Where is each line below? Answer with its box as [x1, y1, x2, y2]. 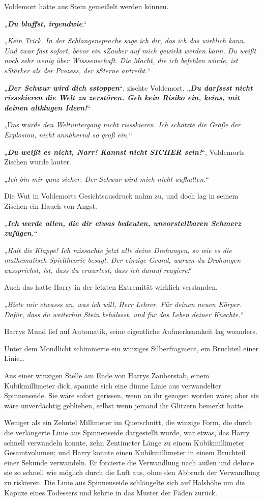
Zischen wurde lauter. [4, 156, 71, 167]
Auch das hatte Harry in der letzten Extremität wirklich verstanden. [4, 282, 218, 292]
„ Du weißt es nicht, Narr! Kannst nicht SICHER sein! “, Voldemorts [4, 146, 245, 157]
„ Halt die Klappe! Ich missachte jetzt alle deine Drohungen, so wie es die [4, 244, 232, 255]
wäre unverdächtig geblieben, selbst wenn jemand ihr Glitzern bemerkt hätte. [4, 400, 245, 410]
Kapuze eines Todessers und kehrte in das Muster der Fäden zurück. [4, 487, 217, 497]
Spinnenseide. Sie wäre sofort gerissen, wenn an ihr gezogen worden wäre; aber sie [4, 390, 259, 401]
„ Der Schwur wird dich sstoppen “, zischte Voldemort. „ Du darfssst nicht [4, 82, 253, 93]
